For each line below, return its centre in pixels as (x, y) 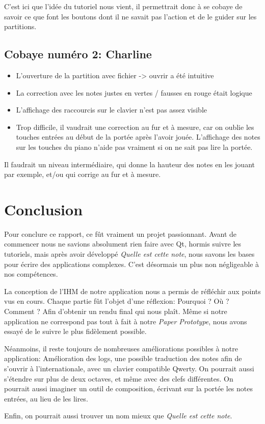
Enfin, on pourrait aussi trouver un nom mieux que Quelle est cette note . (118, 416)
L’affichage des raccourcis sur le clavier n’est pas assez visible (112, 110)
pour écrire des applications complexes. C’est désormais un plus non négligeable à (132, 264)
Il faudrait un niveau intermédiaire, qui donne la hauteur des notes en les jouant (129, 164)
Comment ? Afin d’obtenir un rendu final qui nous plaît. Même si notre (116, 311)
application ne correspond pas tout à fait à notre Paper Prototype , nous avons (126, 321)
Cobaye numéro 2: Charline (78, 54)
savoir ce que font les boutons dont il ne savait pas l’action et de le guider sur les (130, 16)
